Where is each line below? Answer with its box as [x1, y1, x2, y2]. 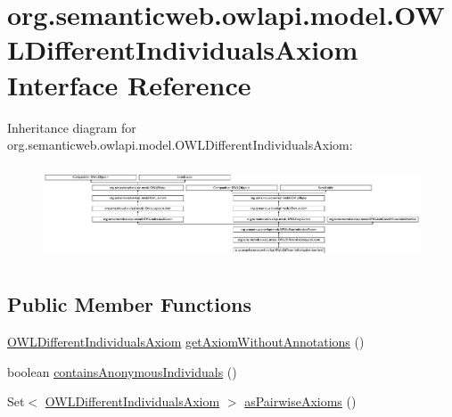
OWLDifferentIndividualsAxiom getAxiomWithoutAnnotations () [7, 332, 365, 351]
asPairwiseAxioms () [244, 392, 357, 411]
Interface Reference [7, 66, 251, 102]
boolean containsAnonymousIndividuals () [7, 362, 237, 380]
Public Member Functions [7, 290, 251, 318]
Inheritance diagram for [7, 118, 136, 136]
